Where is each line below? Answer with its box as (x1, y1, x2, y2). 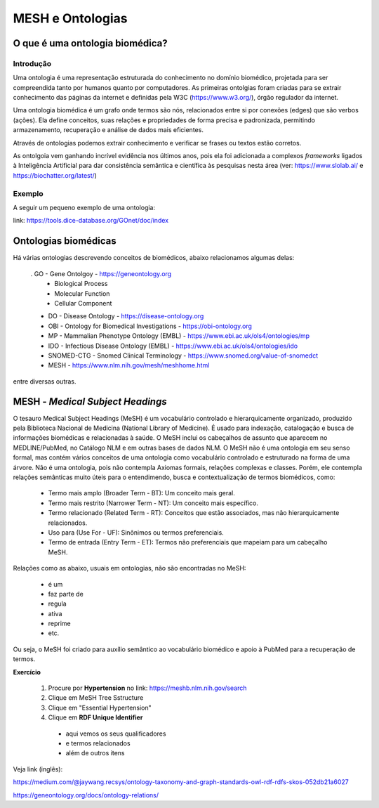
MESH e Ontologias (13, 11, 128, 26)
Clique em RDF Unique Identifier (48, 713, 143, 722)
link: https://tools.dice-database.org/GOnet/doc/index (13, 216, 168, 225)
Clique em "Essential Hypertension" (48, 703, 152, 712)
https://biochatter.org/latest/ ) (13, 171, 98, 179)
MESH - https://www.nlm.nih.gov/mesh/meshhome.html (48, 361, 210, 370)
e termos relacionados (65, 738, 131, 748)
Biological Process (54, 280, 108, 288)
